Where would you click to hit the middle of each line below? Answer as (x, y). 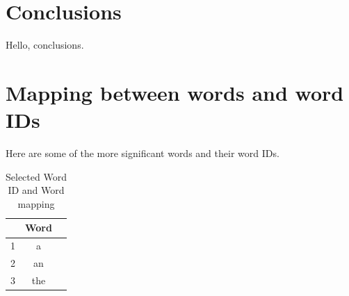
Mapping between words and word (175, 92)
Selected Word (36, 176)
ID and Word (36, 190)
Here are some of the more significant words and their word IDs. (143, 153)
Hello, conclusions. (45, 45)
